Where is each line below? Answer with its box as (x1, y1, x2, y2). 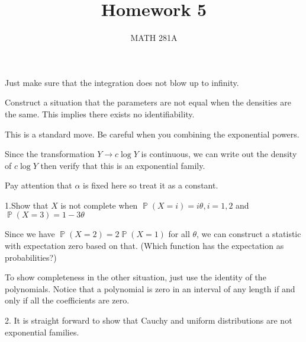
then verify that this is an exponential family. (40, 159, 205, 171)
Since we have (5, 228, 55, 240)
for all (168, 228, 190, 240)
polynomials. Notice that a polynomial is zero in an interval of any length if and (5, 282, 295, 295)
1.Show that (5, 199, 49, 211)
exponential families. (5, 325, 79, 338)
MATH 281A (130, 31, 178, 44)
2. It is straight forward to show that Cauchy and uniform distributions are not (5, 314, 292, 327)
